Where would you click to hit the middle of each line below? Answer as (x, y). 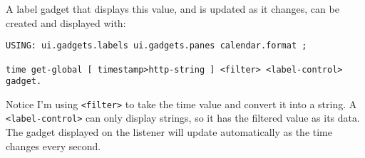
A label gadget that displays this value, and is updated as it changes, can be (173, 9)
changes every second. (53, 146)
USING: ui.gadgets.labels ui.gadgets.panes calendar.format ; (156, 46)
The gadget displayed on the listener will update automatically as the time (169, 132)
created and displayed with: (66, 22)
